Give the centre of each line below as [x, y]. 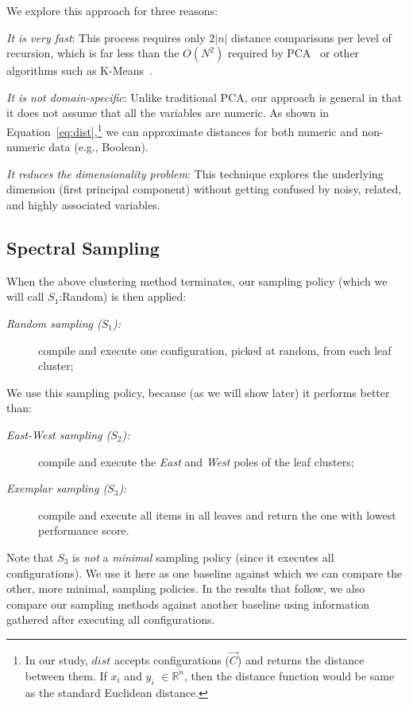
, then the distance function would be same [289, 675]
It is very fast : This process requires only [106, 37]
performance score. [84, 530]
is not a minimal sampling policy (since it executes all [203, 557]
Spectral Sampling [83, 247]
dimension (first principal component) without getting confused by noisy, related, [204, 189]
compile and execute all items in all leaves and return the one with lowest [217, 514]
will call [25, 296]
